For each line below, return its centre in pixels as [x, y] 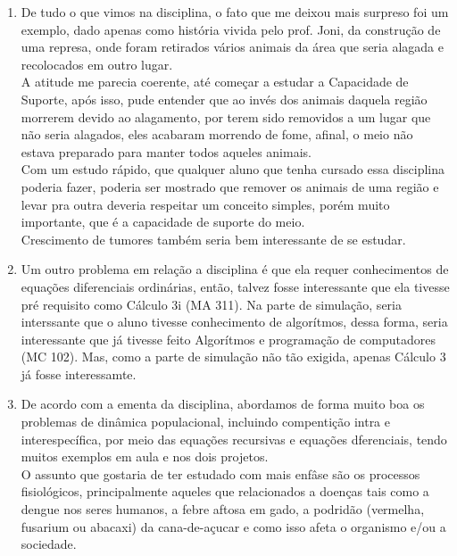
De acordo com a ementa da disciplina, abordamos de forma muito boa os [223, 404]
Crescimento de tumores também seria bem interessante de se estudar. [213, 239]
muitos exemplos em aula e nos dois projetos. [145, 456]
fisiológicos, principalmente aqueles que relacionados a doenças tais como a [225, 491]
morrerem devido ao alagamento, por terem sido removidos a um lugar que [226, 116]
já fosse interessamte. [79, 373]
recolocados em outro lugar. [97, 64]
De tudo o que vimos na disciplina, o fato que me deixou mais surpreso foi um [235, 12]
